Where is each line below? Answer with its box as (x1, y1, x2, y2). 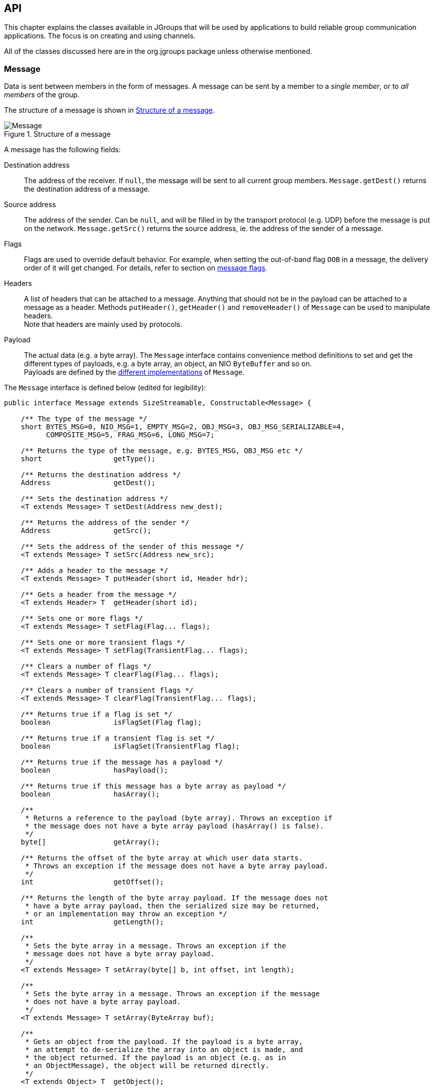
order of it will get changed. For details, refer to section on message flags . (24, 264, 268, 272)
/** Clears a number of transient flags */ (20, 686, 194, 695)
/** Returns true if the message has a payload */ (20, 758, 223, 767)
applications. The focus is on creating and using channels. (4, 31, 196, 40)
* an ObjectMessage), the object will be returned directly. (25, 1062, 270, 1070)
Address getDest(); (20, 479, 156, 487)
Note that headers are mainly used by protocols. (24, 320, 183, 329)
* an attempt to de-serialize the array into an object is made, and (25, 1046, 303, 1054)
